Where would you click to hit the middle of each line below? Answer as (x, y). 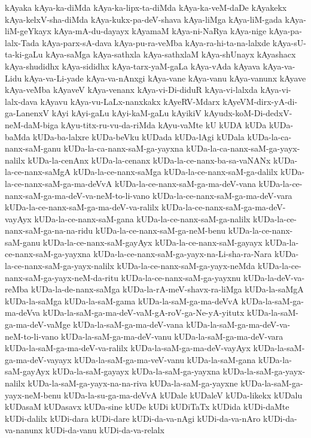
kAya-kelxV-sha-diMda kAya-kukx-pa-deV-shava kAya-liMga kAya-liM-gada (144, 19)
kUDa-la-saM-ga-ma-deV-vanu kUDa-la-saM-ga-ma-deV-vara (172, 336)
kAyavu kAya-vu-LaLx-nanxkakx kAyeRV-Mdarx (130, 101)
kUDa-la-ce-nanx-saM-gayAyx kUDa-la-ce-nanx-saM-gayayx (153, 242)
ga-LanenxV (27, 113)
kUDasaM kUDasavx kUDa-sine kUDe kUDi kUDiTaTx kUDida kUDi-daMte (147, 407)
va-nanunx (24, 430)
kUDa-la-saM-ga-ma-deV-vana (128, 324)
